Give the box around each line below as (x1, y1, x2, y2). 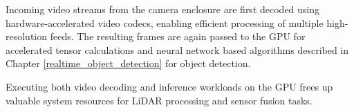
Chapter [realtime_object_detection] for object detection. (6, 56, 251, 71)
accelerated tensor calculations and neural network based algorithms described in (6, 42, 349, 57)
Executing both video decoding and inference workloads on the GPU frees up (6, 79, 333, 93)
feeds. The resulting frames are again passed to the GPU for (50, 29, 306, 44)
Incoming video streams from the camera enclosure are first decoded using (6, 2, 320, 16)
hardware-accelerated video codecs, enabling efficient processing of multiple (6, 15, 324, 30)
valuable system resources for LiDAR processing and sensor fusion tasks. (6, 93, 313, 107)
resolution (6, 29, 48, 44)
